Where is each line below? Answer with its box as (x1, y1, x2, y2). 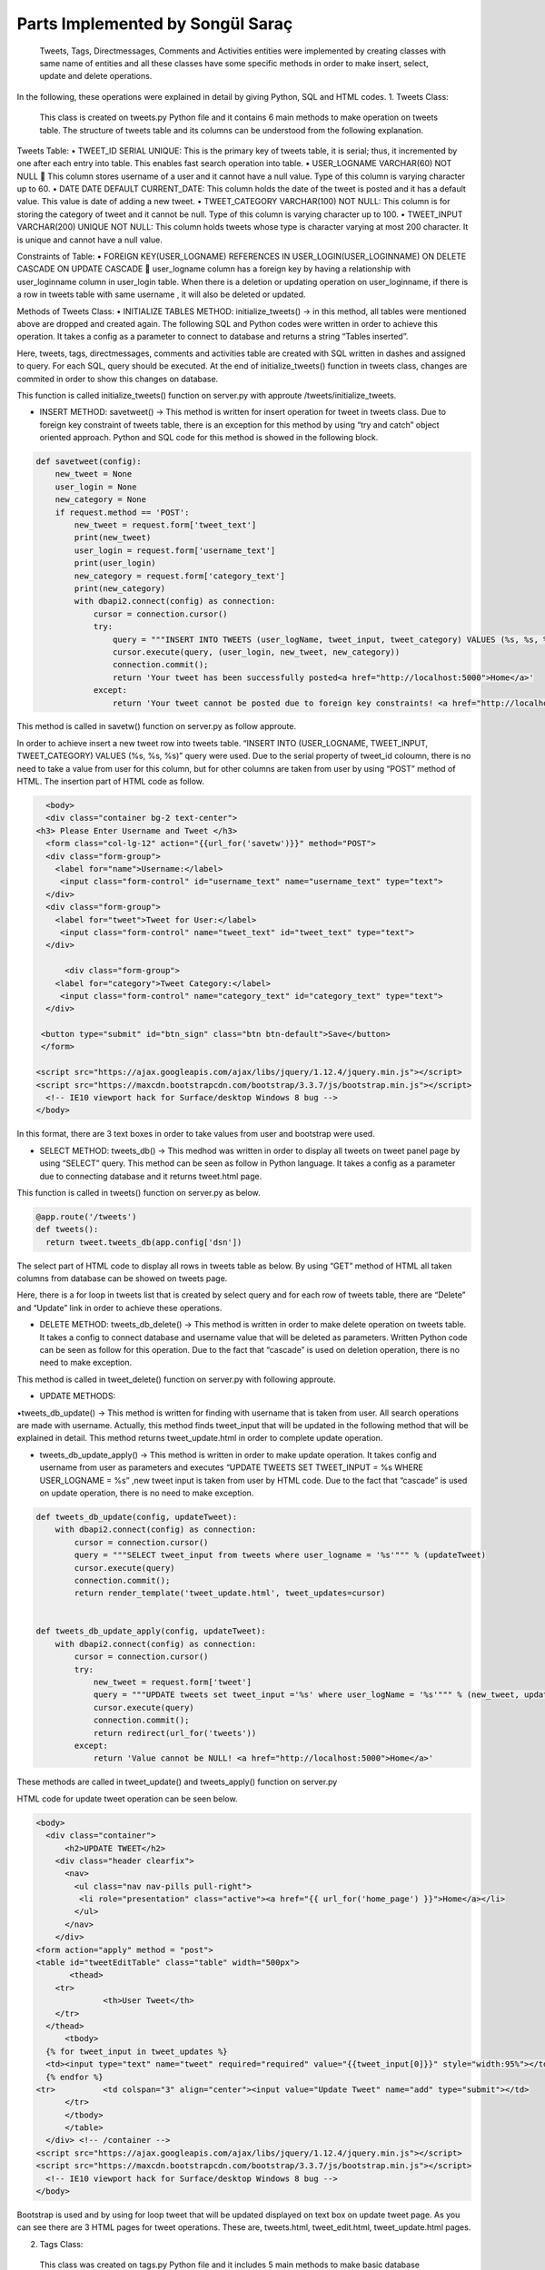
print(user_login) (74, 558, 156, 568)
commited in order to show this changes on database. (16, 373, 219, 384)
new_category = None (54, 495, 147, 505)
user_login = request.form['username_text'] (74, 545, 276, 556)
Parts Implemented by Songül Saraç (16, 14, 293, 34)
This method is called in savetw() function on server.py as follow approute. (16, 721, 297, 732)
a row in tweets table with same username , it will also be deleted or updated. (16, 289, 306, 300)
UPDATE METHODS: (39, 1390, 116, 1402)
